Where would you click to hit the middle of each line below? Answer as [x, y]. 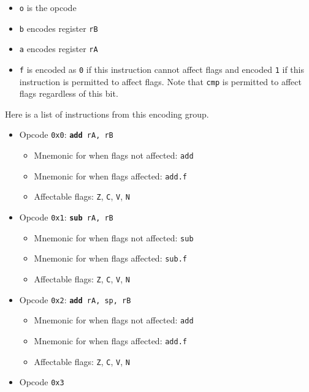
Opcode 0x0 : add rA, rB [66, 134]
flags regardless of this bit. [69, 93]
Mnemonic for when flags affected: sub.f [110, 258]
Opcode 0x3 [42, 382]
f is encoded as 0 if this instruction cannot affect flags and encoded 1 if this [162, 69]
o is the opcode [48, 7]
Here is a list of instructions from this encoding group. [107, 114]
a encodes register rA [59, 49]
